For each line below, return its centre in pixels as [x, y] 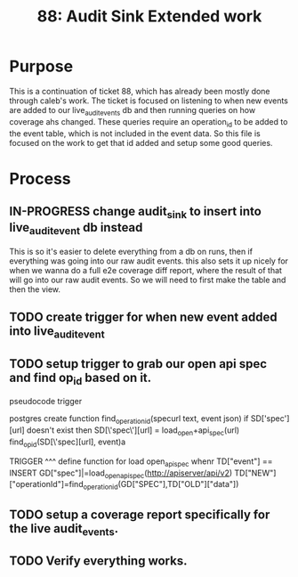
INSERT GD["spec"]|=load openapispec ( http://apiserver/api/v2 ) [121, 474]
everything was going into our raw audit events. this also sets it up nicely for [149, 261]
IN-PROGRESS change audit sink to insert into [136, 213]
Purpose [41, 66]
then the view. [35, 289]
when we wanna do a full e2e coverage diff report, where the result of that [146, 270]
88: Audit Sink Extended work [149, 16]
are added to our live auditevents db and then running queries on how [133, 111]
